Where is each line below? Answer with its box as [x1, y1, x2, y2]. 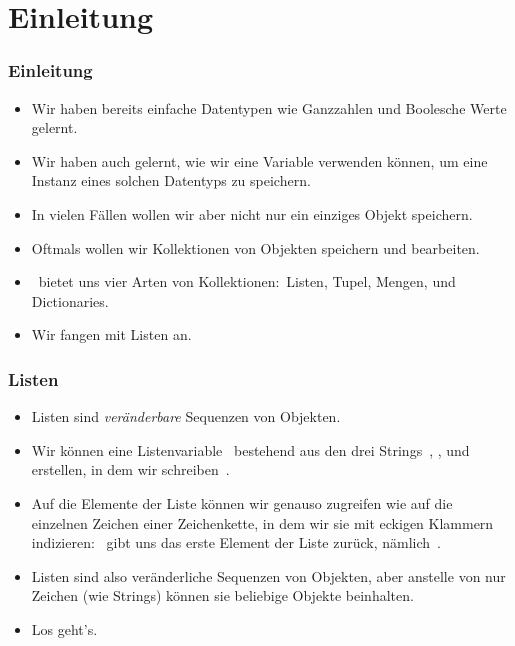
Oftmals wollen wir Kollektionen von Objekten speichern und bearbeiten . [31, 237, 480, 258]
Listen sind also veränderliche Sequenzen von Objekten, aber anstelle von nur [31, 565, 506, 586]
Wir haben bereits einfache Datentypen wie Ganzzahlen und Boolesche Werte [31, 97, 507, 118]
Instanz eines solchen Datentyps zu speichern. [31, 170, 311, 191]
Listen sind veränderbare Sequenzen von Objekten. [31, 406, 341, 427]
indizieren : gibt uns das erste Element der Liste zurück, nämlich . [31, 532, 441, 553]
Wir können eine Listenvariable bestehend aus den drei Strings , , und [31, 439, 470, 460]
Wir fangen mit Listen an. [31, 324, 192, 345]
